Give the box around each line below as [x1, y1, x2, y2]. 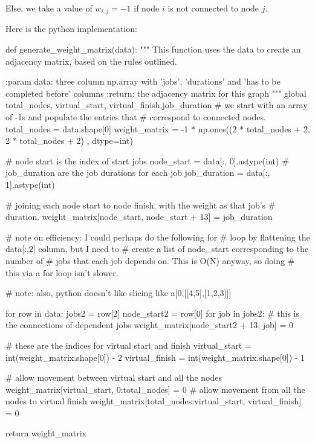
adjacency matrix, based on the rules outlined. [5, 54, 177, 67]
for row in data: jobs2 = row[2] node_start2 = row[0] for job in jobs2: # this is [5, 306, 299, 319]
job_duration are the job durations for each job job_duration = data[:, [5, 166, 270, 179]
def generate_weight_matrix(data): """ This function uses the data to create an [5, 43, 301, 56]
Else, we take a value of [5, 2, 93, 14]
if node [134, 2, 160, 14]
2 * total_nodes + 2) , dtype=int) [5, 134, 133, 147]
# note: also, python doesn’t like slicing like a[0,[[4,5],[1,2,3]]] [5, 286, 232, 299]
